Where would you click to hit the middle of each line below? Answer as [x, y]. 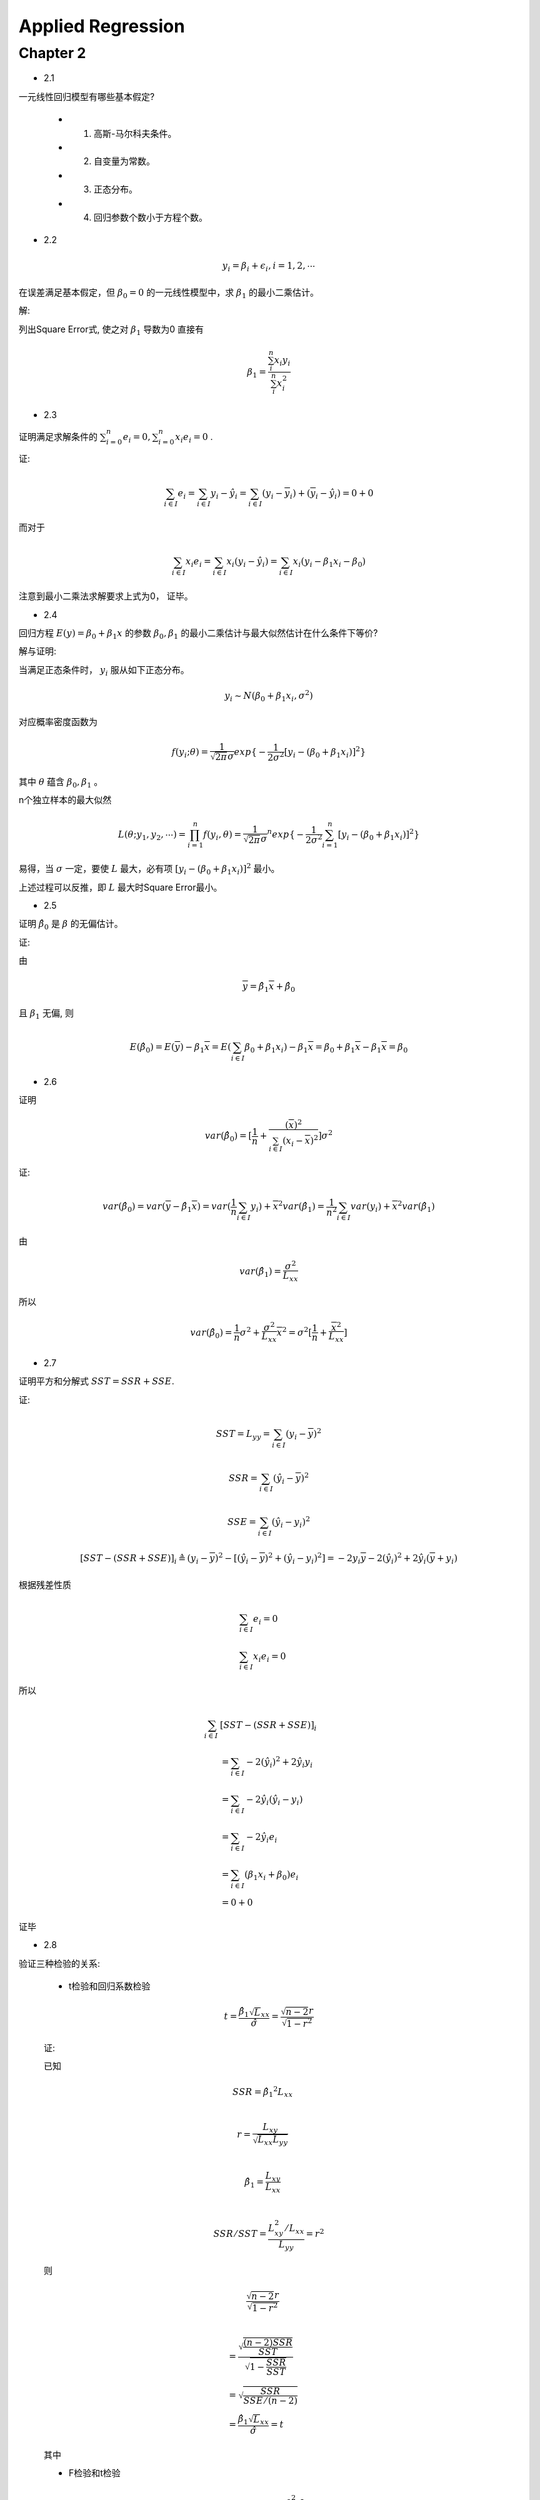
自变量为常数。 [124, 161]
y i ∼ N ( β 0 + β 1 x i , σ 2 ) [269, 696]
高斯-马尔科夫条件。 [135, 133]
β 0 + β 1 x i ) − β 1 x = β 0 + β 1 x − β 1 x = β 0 [326, 1048]
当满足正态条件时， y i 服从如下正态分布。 [104, 670]
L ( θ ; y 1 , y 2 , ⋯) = [152, 835]
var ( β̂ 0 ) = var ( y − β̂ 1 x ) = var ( [167, 1208]
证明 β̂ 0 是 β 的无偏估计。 [71, 925]
